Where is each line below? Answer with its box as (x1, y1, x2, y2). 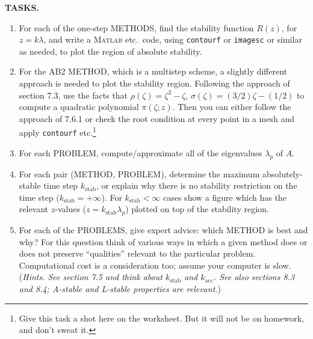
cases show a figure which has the (163, 191, 287, 203)
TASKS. (5, 1, 39, 13)
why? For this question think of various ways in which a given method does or (19, 235, 308, 248)
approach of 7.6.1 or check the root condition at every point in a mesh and (19, 112, 294, 124)
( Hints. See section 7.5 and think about (19, 270, 163, 283)
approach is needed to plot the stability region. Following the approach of (19, 77, 290, 90)
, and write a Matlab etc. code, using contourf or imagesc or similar (43, 33, 302, 46)
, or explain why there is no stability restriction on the (96, 179, 297, 192)
